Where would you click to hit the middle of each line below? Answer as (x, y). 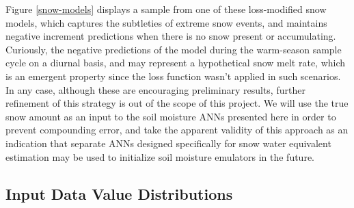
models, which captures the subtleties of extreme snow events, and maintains (166, 22)
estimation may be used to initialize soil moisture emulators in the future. (160, 156)
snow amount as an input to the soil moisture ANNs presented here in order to (171, 116)
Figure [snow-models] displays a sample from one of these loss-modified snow (166, 9)
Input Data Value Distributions (119, 193)
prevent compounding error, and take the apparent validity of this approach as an (177, 130)
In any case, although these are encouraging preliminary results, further (155, 89)
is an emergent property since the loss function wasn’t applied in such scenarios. (173, 76)
